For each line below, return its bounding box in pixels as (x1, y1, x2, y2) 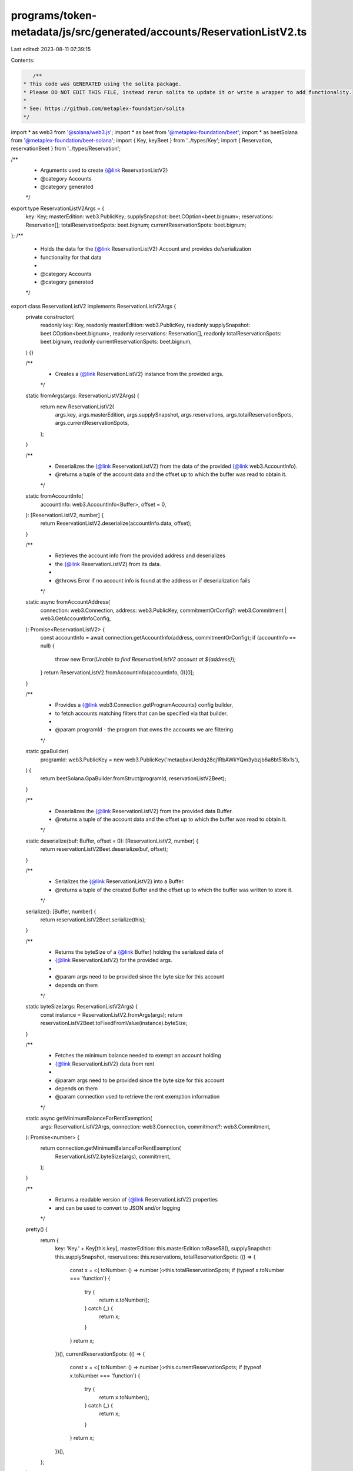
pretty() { (25, 1226, 48, 1233)
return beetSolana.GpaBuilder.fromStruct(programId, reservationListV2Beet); (40, 775, 227, 782)
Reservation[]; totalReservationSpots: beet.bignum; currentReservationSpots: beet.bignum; (25, 221, 247, 228)
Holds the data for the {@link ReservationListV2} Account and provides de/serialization (40, 245, 251, 252)
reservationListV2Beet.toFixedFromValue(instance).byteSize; (40, 1020, 188, 1027)
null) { (40, 642, 55, 650)
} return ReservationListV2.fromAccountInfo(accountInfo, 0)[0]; (40, 669, 194, 676)
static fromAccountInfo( (25, 492, 84, 500)
